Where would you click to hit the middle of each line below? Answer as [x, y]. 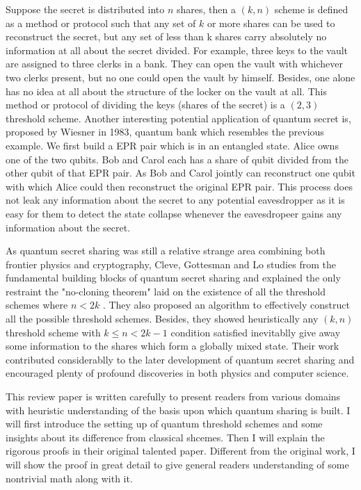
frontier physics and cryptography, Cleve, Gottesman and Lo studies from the [171, 264]
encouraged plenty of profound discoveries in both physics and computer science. [177, 373]
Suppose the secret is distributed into [85, 9]
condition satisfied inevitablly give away [256, 332]
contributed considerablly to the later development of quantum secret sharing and [180, 359]
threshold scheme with [53, 332]
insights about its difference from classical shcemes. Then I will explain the [165, 437]
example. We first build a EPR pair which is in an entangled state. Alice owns [172, 145]
